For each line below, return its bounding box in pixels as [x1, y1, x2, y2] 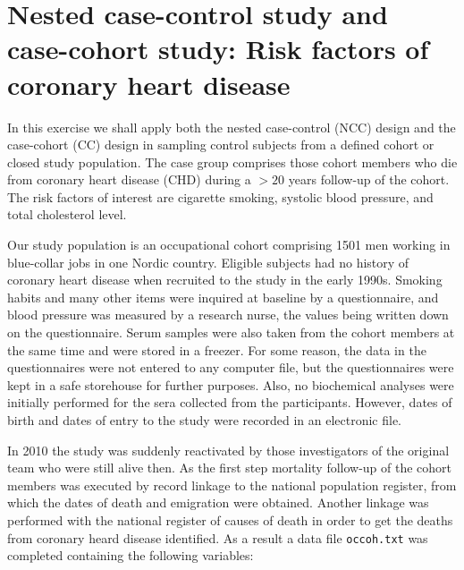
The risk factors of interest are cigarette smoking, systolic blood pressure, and [7, 187, 434, 206]
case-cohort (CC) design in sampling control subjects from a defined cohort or [7, 135, 434, 154]
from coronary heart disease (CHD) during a [7, 170, 251, 189]
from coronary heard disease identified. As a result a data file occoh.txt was [7, 528, 428, 547]
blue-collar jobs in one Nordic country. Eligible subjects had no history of [7, 252, 409, 271]
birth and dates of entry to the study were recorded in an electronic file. [7, 411, 401, 429]
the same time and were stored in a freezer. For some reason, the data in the [7, 340, 426, 359]
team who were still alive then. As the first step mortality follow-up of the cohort [7, 458, 452, 477]
